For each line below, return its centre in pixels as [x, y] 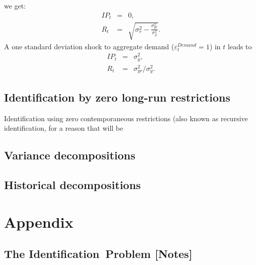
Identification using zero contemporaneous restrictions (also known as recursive [126, 118]
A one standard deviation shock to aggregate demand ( [89, 46]
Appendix [39, 222]
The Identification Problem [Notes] [98, 254]
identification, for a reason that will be [64, 128]
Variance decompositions [70, 155]
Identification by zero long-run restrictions [117, 97]
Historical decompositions [73, 184]
